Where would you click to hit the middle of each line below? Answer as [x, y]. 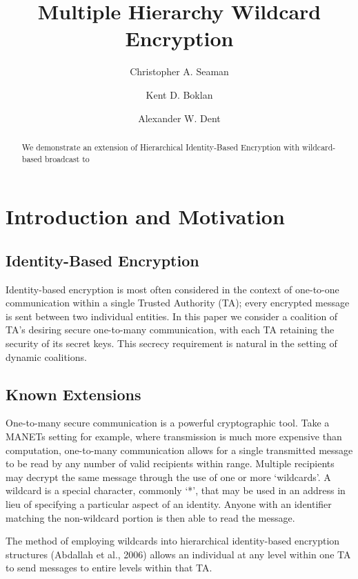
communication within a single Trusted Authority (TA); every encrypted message [178, 303]
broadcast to [67, 158]
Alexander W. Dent [179, 118]
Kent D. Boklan [179, 94]
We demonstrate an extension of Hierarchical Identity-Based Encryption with [161, 147]
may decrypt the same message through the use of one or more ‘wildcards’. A [168, 477]
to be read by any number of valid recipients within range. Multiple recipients [170, 463]
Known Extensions [73, 394]
